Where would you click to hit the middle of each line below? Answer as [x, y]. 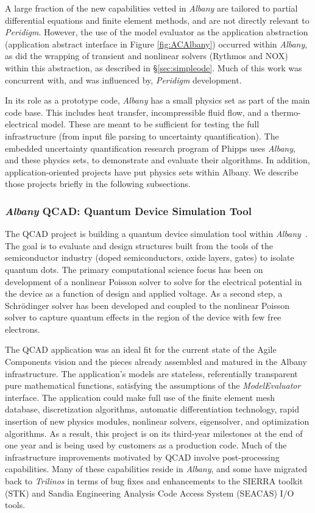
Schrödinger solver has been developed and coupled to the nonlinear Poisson [147, 305]
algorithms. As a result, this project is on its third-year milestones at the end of [154, 433]
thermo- [286, 112]
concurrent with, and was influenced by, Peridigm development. [123, 80]
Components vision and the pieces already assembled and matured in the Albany [156, 362]
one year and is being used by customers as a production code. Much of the [146, 445]
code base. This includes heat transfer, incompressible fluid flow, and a [137, 112]
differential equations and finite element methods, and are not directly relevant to [157, 20]
